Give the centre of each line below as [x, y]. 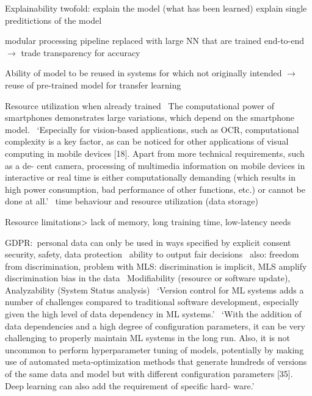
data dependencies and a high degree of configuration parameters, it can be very [155, 326]
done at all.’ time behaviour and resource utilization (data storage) [132, 201]
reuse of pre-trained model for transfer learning [93, 85]
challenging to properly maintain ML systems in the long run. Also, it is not [147, 338]
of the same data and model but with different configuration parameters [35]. [149, 374]
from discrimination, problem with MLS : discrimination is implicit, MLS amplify [156, 266]
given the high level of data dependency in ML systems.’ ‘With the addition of [153, 314]
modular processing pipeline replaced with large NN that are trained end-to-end [155, 41]
